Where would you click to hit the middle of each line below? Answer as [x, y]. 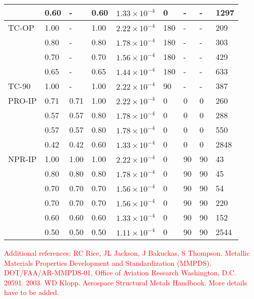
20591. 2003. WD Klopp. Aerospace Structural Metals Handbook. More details [126, 282]
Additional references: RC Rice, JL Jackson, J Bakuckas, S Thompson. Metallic [127, 253]
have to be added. [31, 292]
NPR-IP [22, 159]
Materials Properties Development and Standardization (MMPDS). [108, 263]
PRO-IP [22, 100]
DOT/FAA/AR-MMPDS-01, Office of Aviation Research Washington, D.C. [120, 273]
